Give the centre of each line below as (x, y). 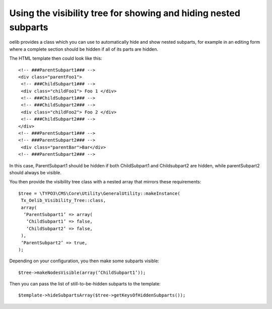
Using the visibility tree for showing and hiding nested (125, 13)
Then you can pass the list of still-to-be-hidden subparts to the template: (85, 284)
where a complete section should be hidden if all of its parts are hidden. (84, 49)
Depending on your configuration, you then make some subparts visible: (84, 261)
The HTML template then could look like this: (56, 58)
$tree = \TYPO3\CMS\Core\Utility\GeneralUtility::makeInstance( (99, 193)
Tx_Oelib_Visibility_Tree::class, (63, 200)
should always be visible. (35, 172)
